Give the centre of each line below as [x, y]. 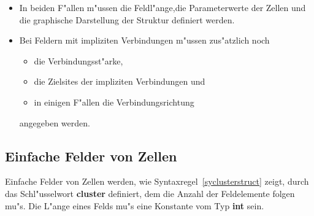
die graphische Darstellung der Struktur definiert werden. [127, 19]
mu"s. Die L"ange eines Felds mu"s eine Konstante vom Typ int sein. [135, 205]
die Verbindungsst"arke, [78, 60]
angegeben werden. [55, 122]
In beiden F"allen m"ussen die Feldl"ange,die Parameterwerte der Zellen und [163, 7]
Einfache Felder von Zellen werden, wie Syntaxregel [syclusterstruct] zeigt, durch [157, 181]
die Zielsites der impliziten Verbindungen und [120, 81]
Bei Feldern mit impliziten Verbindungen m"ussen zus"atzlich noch [144, 40]
